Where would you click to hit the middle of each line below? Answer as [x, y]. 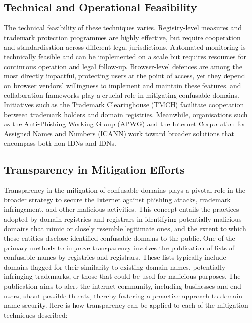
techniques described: [36, 314]
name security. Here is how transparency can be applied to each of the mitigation [126, 305]
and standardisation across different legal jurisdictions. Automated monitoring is [125, 47]
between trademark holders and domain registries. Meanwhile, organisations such [126, 114]
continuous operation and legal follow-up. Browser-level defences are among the [123, 66]
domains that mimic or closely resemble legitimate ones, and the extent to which [125, 228]
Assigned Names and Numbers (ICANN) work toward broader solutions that [119, 133]
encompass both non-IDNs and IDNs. [60, 143]
